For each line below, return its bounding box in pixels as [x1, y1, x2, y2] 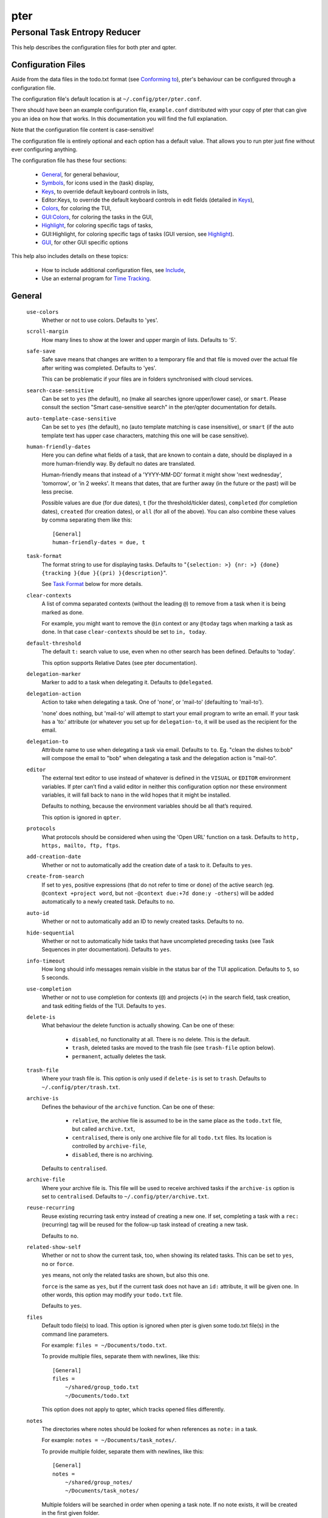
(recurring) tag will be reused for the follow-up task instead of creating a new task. [41, 1221, 248, 1228]
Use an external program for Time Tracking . [41, 275, 151, 282]
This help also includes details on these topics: [11, 253, 129, 260]
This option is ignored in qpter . [41, 814, 121, 821]
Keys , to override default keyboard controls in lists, [41, 188, 169, 195]
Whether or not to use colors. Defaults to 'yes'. [41, 316, 159, 324]
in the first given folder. [41, 1509, 100, 1517]
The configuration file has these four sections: [11, 157, 127, 164]
